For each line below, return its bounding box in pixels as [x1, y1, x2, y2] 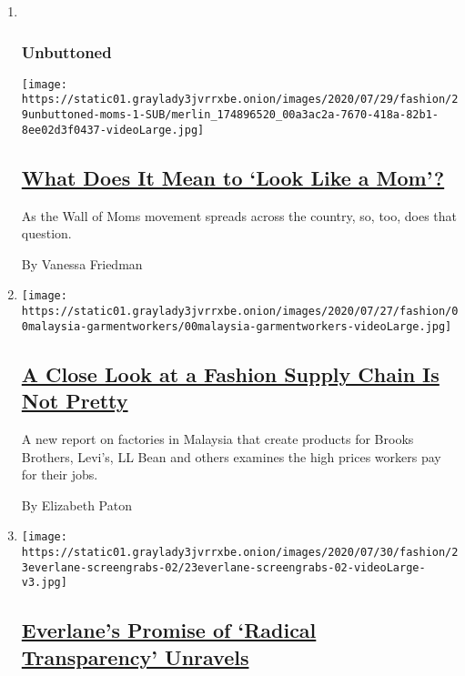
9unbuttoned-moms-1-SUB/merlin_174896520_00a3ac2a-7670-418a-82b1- [21, 108, 439, 122]
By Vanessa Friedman [21, 254, 143, 273]
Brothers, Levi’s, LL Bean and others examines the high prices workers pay [21, 447, 441, 466]
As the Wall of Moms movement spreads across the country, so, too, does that [21, 206, 458, 225]
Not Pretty [21, 387, 128, 415]
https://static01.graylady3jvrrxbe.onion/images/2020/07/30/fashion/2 [21, 546, 459, 560]
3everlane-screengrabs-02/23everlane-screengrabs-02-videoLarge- [21, 560, 426, 574]
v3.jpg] [21, 576, 67, 590]
